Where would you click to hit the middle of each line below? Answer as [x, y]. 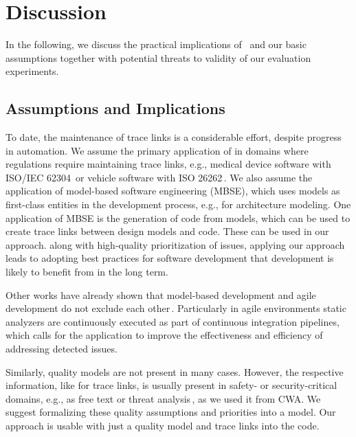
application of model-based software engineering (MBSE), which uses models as [173, 191]
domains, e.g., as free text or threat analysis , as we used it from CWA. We [163, 398]
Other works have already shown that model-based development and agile [161, 294]
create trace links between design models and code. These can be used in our [167, 231]
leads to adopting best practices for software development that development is [170, 258]
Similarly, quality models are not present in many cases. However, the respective [175, 371]
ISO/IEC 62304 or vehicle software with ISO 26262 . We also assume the [159, 177]
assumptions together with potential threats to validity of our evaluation [158, 57]
